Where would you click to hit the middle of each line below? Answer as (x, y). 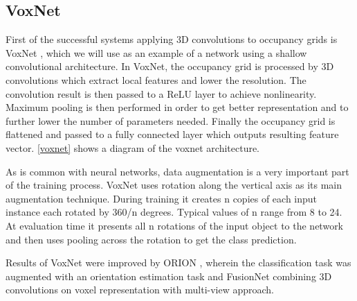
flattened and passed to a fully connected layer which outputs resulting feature (172, 134)
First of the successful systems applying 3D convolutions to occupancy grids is (172, 39)
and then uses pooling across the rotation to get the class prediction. (151, 239)
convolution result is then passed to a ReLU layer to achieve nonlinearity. (161, 93)
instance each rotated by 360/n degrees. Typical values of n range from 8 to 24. (174, 212)
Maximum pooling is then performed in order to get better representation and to (177, 107)
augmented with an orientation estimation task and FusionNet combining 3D (169, 276)
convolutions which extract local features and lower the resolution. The (156, 79)
